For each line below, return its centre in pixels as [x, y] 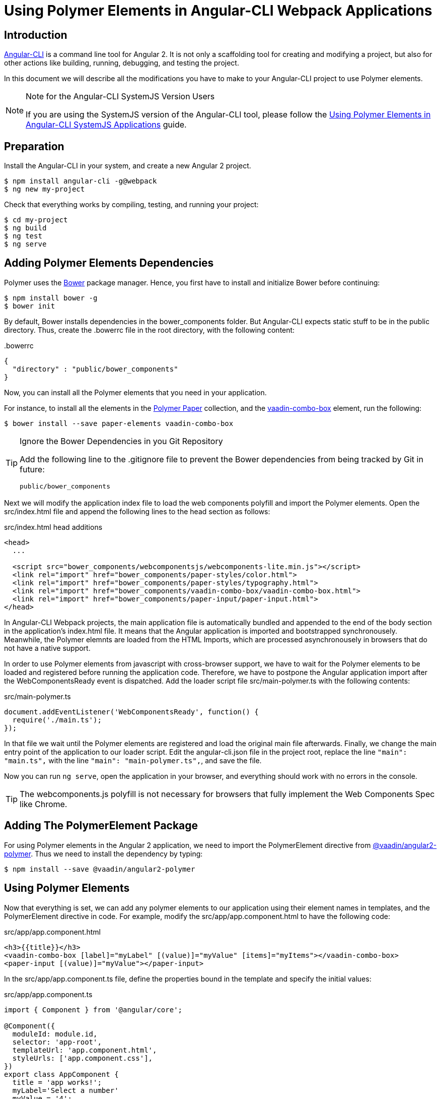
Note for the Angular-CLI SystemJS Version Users [120, 97]
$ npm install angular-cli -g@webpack [81, 181]
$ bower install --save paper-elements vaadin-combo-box [119, 423]
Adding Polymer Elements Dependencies [109, 263]
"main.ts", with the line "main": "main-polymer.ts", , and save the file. [133, 760]
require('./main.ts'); [57, 720]
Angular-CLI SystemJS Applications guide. [106, 125]
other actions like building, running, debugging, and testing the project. [122, 63]
